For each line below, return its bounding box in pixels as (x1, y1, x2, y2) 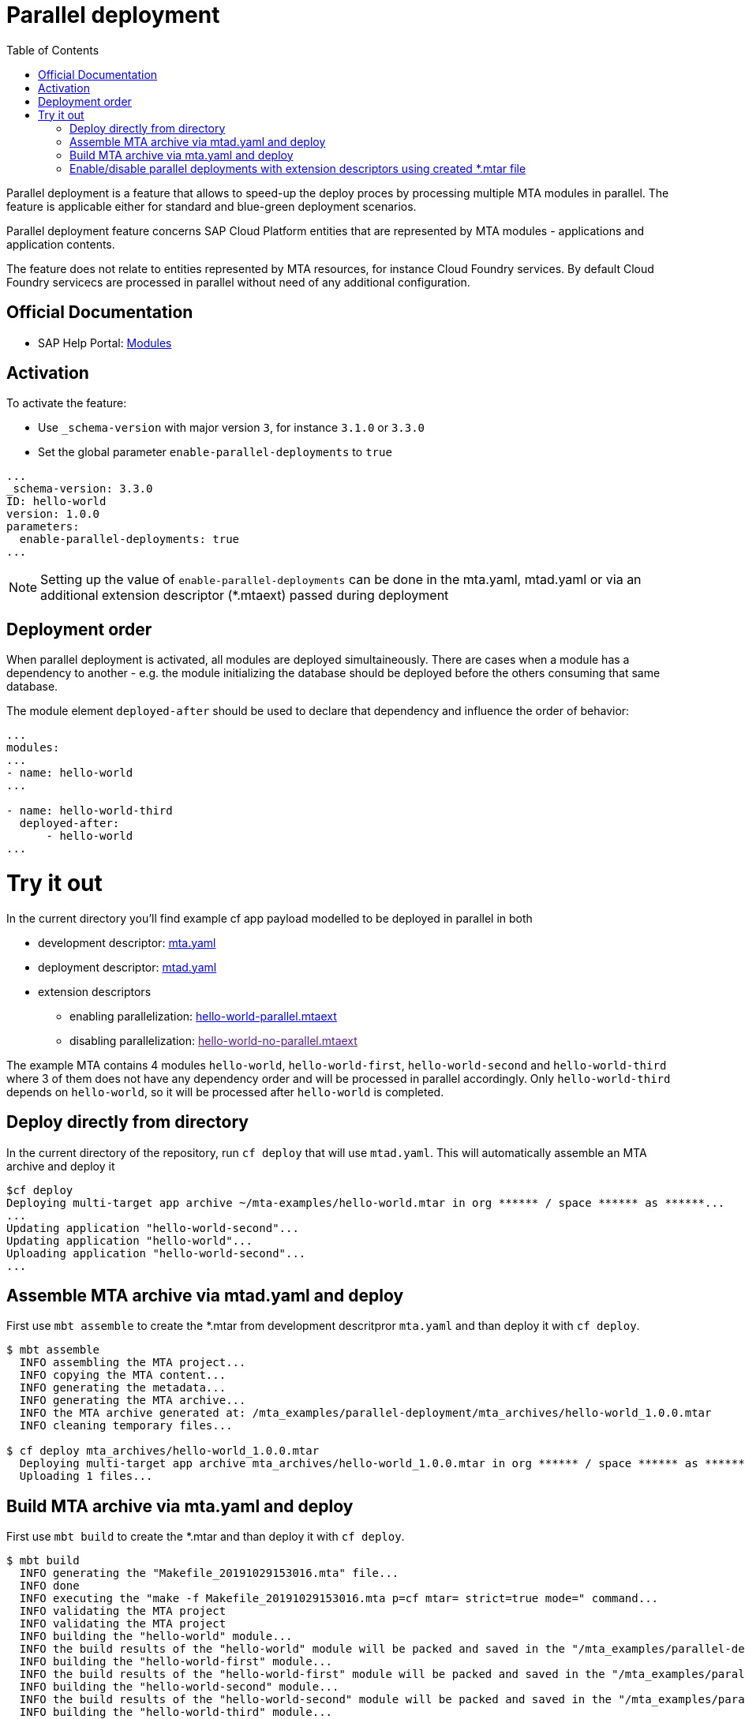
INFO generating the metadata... (19, 1381, 226, 1395)
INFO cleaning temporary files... (19, 1419, 233, 1432)
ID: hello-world (6, 495, 107, 508)
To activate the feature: (6, 396, 127, 410)
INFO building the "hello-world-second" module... (19, 1680, 339, 1694)
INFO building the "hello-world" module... (19, 1630, 293, 1643)
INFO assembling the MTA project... (19, 1356, 246, 1369)
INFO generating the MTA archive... (19, 1394, 246, 1407)
